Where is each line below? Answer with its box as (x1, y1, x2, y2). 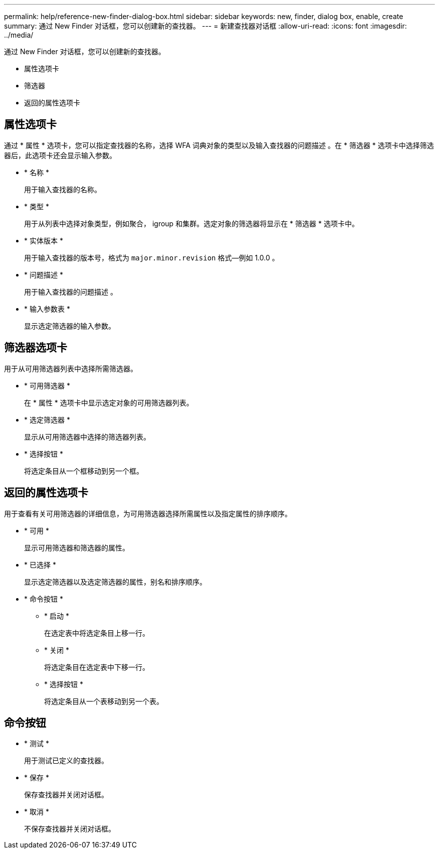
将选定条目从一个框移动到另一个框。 (24, 466, 143, 475)
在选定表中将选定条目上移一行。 (44, 628, 149, 637)
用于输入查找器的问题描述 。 (24, 287, 117, 296)
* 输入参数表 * (24, 304, 70, 313)
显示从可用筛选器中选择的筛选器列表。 (24, 432, 150, 441)
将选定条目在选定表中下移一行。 (44, 662, 149, 671)
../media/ (4, 31, 34, 39)
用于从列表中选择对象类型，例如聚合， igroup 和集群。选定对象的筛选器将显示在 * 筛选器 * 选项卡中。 (24, 219, 359, 228)
